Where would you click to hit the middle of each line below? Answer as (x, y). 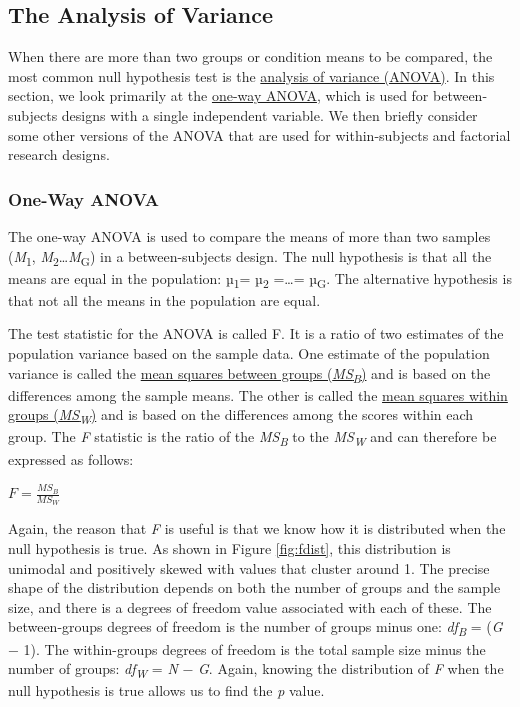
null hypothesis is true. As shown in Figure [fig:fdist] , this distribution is (229, 548)
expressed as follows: (71, 458)
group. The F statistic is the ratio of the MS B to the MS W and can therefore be (252, 438)
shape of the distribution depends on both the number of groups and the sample (254, 587)
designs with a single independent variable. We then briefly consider (269, 114)
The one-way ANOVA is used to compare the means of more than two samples (249, 235)
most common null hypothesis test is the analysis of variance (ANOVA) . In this (251, 75)
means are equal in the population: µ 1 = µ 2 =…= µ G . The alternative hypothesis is (260, 279)
